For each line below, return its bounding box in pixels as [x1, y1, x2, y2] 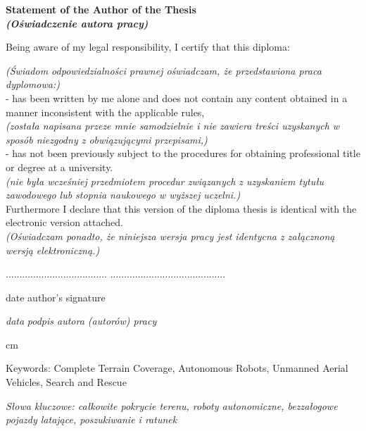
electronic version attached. [6, 215, 123, 230]
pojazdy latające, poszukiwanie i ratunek [6, 412, 177, 427]
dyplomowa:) [6, 77, 60, 92]
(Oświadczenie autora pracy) [6, 15, 149, 30]
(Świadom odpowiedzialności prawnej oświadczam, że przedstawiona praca [6, 63, 322, 77]
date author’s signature [6, 289, 106, 304]
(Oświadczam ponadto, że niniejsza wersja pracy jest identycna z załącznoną [6, 228, 335, 243]
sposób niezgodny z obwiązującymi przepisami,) [6, 132, 208, 146]
